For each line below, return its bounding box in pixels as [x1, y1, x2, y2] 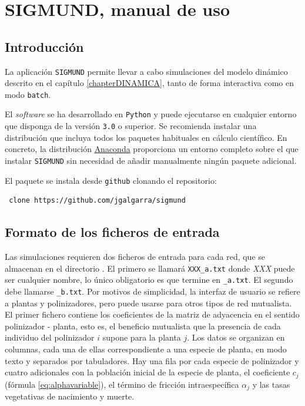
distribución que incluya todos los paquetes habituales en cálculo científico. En [5, 131, 287, 143]
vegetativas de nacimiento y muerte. [5, 390, 135, 402]
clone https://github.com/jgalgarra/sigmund [9, 196, 186, 205]
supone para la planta [102, 331, 181, 344]
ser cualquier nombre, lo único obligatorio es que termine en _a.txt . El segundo [5, 273, 293, 286]
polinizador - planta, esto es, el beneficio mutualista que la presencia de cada [5, 319, 281, 332]
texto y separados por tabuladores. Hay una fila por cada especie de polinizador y [5, 354, 299, 367]
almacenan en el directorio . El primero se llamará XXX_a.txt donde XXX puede [5, 262, 295, 274]
